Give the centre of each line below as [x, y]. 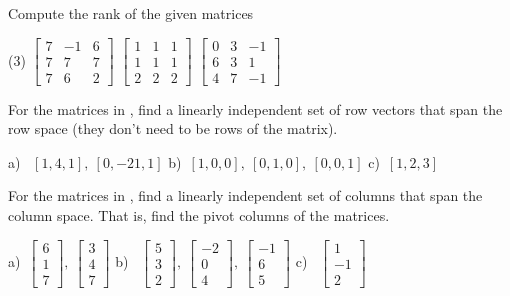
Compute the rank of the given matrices [131, 13]
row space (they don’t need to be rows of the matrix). [173, 128]
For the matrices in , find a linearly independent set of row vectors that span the [255, 108]
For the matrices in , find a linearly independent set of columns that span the [245, 195]
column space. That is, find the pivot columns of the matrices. [199, 215]
